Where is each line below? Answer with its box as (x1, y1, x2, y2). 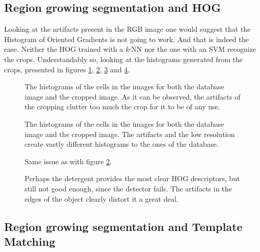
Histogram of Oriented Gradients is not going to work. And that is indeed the (4, 33, 249, 44)
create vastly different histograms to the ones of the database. (25, 139, 219, 149)
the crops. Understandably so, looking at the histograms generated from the (4, 53, 243, 64)
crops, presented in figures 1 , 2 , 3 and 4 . (4, 64, 130, 74)
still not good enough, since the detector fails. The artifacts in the (25, 183, 232, 193)
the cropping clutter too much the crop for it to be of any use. (25, 101, 221, 112)
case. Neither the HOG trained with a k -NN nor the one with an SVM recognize (4, 44, 256, 54)
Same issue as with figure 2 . (25, 156, 112, 166)
